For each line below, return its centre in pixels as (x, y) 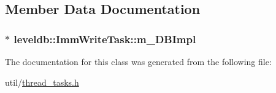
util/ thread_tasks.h (42, 82)
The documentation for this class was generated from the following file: (138, 61)
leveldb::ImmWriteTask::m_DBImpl (105, 39)
